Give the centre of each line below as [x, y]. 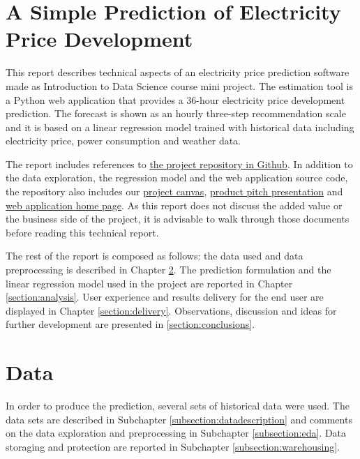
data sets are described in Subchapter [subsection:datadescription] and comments [179, 419]
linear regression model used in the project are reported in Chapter [149, 283]
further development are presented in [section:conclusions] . [130, 324]
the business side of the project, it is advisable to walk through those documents [178, 219]
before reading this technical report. [82, 232]
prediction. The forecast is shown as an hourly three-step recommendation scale [176, 113]
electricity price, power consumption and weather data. [123, 141]
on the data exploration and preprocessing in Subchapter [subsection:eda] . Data [176, 433]
